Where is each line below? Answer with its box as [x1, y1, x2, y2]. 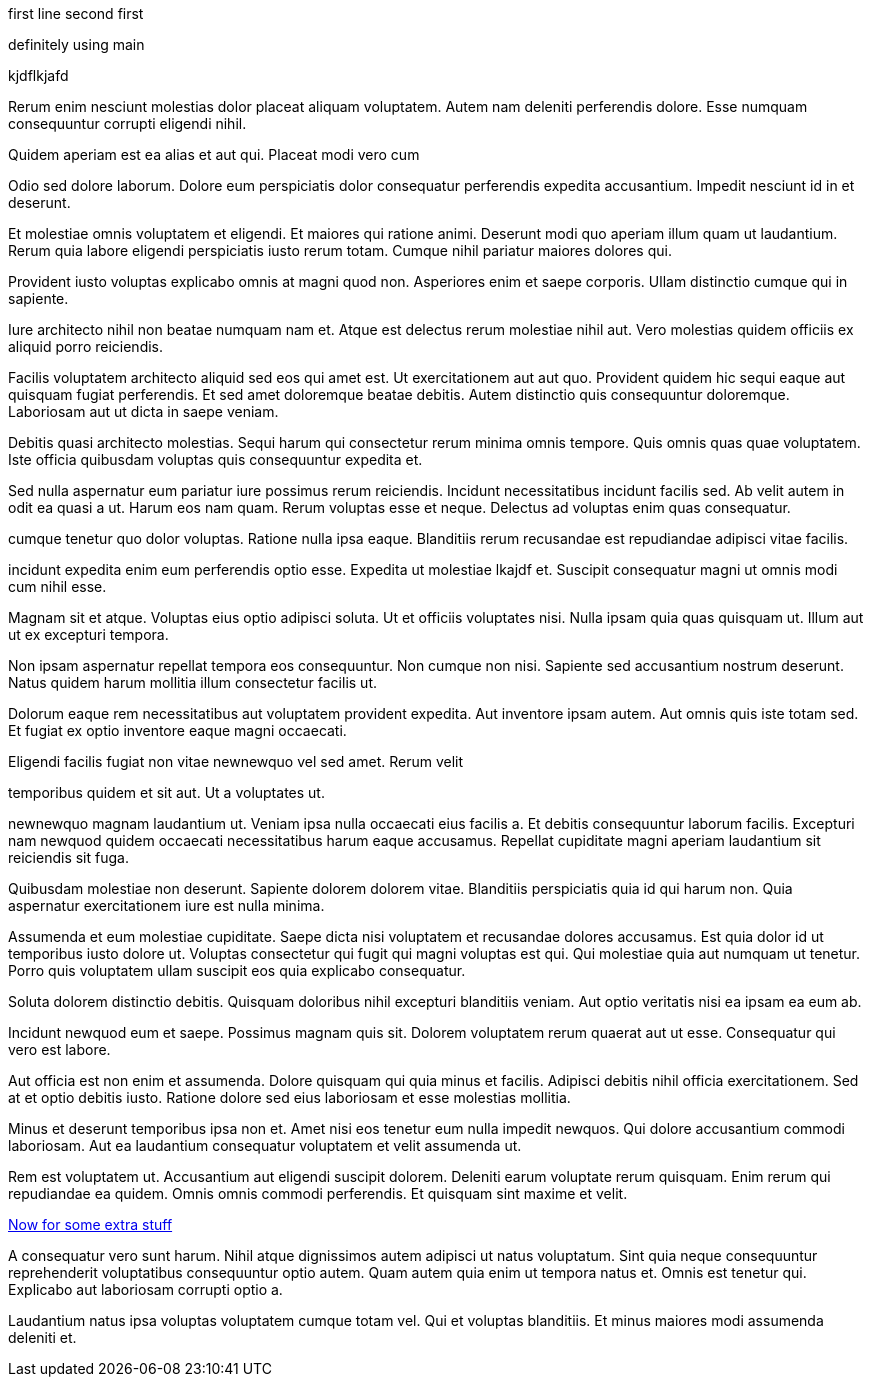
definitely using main [8, 36, 145, 53]
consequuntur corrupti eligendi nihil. [8, 115, 247, 132]
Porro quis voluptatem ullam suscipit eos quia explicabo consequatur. [8, 962, 466, 979]
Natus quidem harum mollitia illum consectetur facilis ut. [8, 674, 378, 691]
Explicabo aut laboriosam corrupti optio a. [8, 1281, 283, 1298]
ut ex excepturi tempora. [8, 626, 169, 643]
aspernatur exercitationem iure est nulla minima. [8, 897, 325, 914]
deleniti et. [8, 1329, 77, 1346]
